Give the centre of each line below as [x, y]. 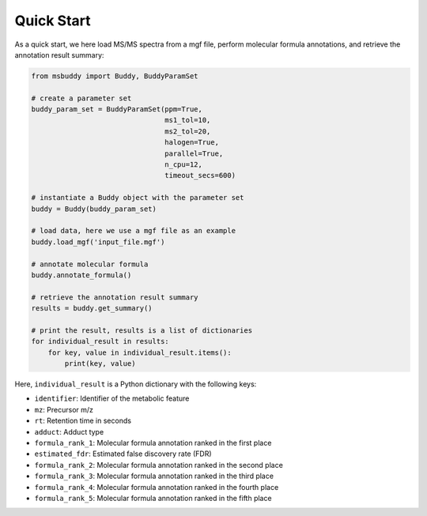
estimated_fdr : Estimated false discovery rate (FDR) [123, 454]
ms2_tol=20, [188, 131]
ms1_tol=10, [188, 120]
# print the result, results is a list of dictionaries [142, 330]
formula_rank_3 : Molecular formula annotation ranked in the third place [154, 476]
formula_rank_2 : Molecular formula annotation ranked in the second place [159, 465]
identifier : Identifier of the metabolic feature [112, 398]
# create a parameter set [81, 98]
